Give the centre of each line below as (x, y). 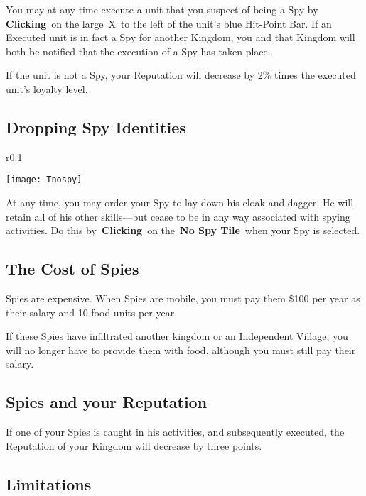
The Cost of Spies (72, 269)
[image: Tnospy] (44, 180)
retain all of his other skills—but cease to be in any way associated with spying (178, 216)
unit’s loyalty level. (47, 88)
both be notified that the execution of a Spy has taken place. (138, 51)
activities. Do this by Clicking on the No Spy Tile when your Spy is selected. (183, 230)
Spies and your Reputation (107, 402)
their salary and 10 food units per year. (92, 312)
